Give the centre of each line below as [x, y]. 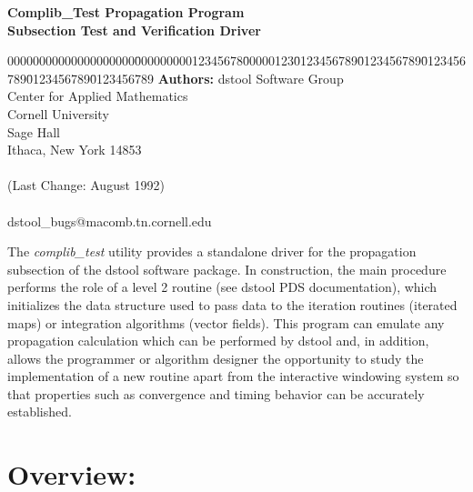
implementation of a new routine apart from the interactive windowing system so [233, 376]
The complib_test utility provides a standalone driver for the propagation [212, 251]
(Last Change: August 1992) [86, 185]
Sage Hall [34, 131]
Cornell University [58, 113]
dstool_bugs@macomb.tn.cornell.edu [110, 221]
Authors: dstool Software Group [251, 78]
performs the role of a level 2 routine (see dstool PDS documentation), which [222, 287]
